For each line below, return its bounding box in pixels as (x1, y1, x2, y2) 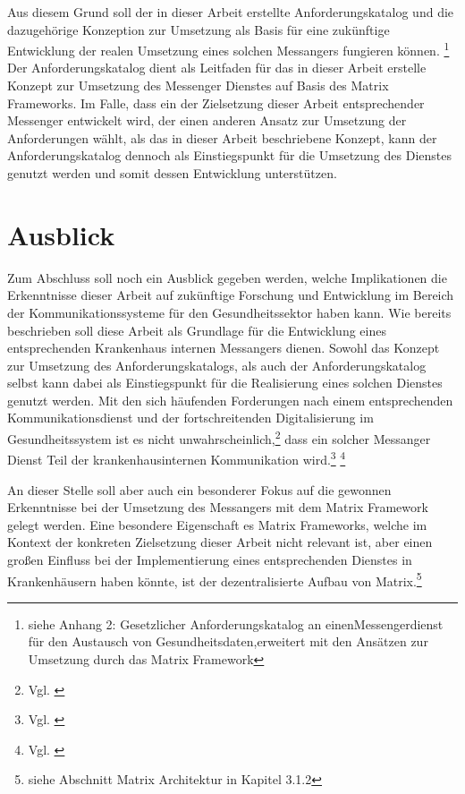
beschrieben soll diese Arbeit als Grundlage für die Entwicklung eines (7, 320, 386, 339)
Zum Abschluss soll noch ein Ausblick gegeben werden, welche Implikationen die (7, 268, 447, 286)
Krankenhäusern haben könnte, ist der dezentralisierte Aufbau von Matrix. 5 (7, 568, 422, 590)
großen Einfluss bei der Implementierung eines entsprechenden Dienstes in (7, 550, 412, 568)
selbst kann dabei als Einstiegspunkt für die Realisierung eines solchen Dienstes (7, 373, 443, 392)
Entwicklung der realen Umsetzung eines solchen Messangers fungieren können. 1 (7, 38, 450, 59)
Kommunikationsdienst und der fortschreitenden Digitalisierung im (7, 408, 374, 427)
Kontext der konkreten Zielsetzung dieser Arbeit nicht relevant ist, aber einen (7, 533, 433, 551)
